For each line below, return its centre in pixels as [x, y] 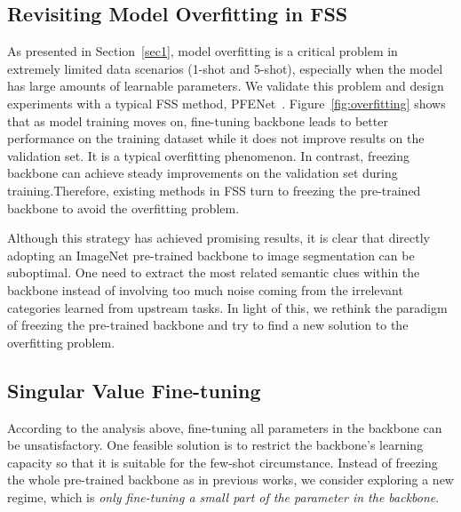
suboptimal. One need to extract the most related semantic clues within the [214, 272]
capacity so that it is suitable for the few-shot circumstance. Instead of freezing [223, 462]
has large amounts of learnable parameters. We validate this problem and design [226, 86]
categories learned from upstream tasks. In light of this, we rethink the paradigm [227, 307]
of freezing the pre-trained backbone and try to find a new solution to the [208, 325]
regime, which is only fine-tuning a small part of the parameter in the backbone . [223, 496]
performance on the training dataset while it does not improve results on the [216, 138]
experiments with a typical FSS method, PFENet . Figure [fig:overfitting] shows [227, 103]
